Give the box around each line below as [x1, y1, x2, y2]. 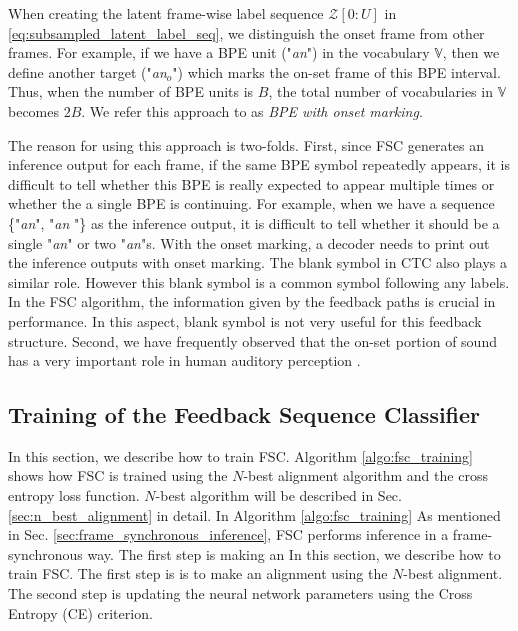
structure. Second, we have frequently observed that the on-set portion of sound [8, 330, 497, 351]
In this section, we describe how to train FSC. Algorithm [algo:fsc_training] [8, 445, 474, 466]
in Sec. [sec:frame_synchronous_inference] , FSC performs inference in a [8, 524, 449, 545]
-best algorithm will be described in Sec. [155, 485, 402, 506]
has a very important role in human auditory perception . [8, 350, 361, 371]
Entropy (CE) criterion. [8, 602, 153, 623]
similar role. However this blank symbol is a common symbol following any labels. [8, 271, 510, 292]
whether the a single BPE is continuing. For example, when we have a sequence [8, 193, 495, 214]
